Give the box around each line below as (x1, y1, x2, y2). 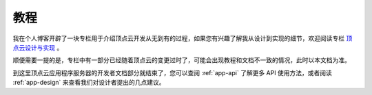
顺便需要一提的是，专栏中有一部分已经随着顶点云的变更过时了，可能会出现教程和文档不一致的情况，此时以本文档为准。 (12, 56, 351, 64)
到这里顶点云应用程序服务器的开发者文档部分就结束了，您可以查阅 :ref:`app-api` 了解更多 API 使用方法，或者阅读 (12, 68, 332, 77)
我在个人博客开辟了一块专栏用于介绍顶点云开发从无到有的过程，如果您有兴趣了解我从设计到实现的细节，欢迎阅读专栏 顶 (12, 34, 353, 42)
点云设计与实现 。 (12, 43, 63, 51)
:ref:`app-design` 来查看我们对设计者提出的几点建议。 (12, 79, 165, 87)
